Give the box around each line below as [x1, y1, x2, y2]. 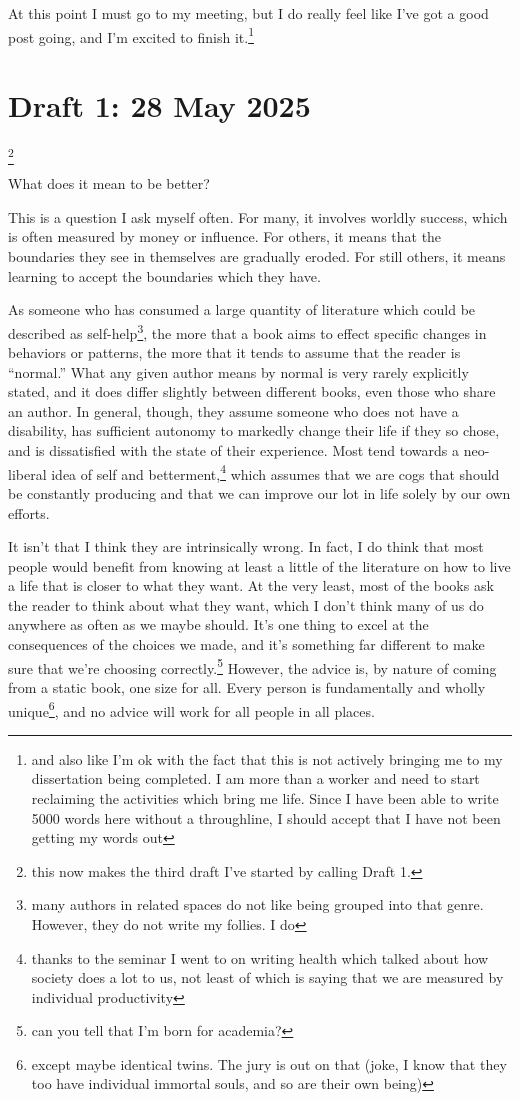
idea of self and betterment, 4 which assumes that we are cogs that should [51, 460, 500, 484]
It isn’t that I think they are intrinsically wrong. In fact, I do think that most [8, 536, 484, 557]
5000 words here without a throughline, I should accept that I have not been [31, 807, 501, 828]
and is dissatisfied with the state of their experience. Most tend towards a [8, 440, 459, 461]
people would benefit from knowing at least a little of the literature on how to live [8, 555, 511, 576]
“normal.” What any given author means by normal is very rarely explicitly [8, 361, 469, 382]
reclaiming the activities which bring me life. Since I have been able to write [31, 787, 499, 808]
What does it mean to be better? [8, 173, 210, 194]
